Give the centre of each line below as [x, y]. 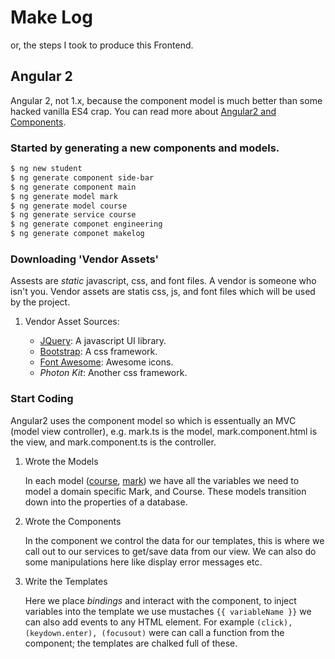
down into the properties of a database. [106, 502]
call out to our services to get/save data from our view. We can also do [170, 551]
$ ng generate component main [73, 187]
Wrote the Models [61, 461]
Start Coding [42, 399]
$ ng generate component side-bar [82, 177]
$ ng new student [46, 169]
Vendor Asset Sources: [72, 322]
